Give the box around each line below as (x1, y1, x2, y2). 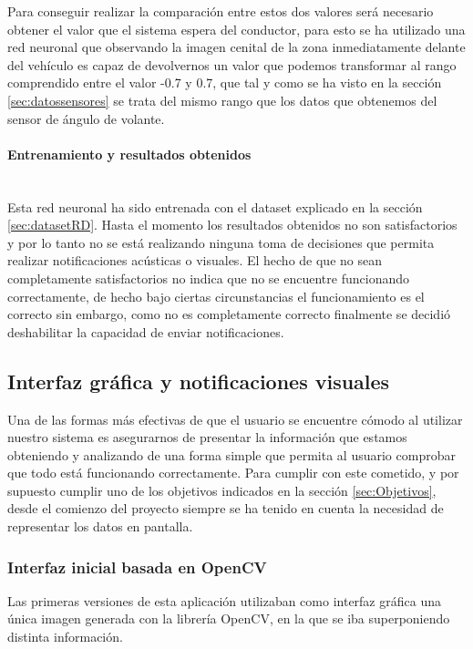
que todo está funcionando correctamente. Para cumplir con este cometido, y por (7, 463, 459, 482)
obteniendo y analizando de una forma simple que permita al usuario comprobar (7, 445, 456, 464)
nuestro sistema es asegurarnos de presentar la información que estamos (7, 428, 407, 447)
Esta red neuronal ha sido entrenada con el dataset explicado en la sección (7, 197, 423, 216)
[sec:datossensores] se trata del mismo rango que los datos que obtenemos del (7, 90, 437, 109)
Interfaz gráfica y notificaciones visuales (7, 366, 390, 395)
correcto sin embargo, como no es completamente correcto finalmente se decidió (7, 304, 451, 324)
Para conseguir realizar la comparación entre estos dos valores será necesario (7, 2, 434, 20)
